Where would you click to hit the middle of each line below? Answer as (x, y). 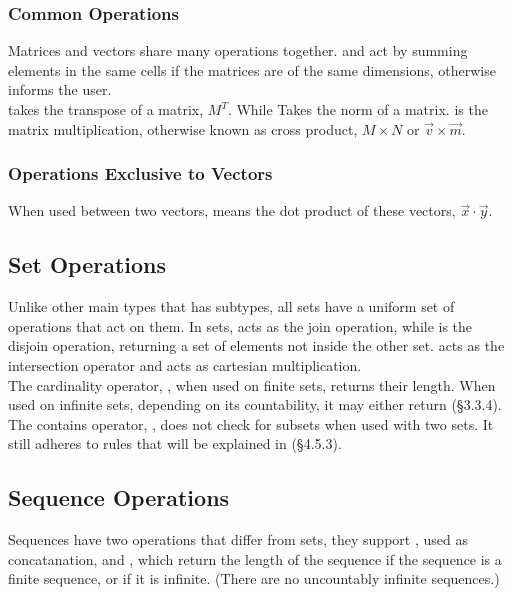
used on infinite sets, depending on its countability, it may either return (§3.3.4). (255, 404)
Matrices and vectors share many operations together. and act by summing (238, 50)
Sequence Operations (119, 497)
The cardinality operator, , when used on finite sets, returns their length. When (252, 384)
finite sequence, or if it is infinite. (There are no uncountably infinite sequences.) (254, 578)
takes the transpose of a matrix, (106, 109)
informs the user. (60, 89)
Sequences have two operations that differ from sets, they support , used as (238, 539)
